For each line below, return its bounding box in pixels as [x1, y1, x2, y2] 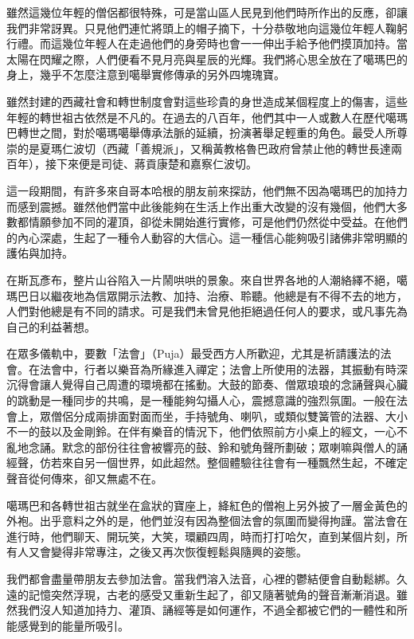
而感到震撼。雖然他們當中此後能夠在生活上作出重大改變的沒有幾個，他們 [6, 198, 385, 214]
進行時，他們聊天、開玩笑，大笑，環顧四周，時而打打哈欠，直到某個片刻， [6, 527, 396, 544]
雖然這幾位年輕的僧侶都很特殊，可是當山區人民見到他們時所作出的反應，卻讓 [6, 4, 408, 20]
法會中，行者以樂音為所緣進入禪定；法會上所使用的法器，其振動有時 [39, 360, 396, 377]
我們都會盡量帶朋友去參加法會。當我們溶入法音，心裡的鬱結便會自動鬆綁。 [6, 570, 396, 586]
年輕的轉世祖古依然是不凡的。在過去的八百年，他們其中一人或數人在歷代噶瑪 [6, 108, 408, 125]
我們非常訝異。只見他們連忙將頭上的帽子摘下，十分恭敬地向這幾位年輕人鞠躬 [6, 19, 408, 36]
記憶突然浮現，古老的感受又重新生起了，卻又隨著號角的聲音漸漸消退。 [28, 586, 396, 602]
